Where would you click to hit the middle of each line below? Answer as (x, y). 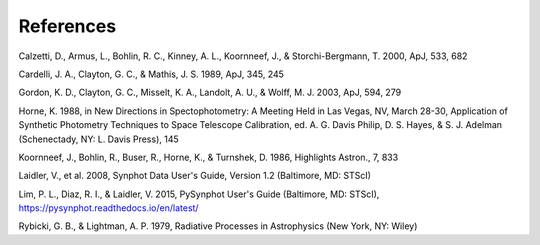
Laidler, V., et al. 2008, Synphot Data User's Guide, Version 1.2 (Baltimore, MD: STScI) (195, 176)
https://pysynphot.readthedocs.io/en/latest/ (108, 208)
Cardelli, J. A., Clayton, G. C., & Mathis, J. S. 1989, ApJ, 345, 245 (151, 74)
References (67, 26)
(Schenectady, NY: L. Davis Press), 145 (98, 139)
